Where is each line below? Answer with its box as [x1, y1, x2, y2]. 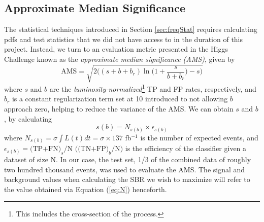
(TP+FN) [30, 145, 61, 153]
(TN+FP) [78, 145, 109, 153]
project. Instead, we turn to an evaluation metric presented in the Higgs [4, 44, 228, 54]
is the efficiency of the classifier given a [125, 143, 247, 154]
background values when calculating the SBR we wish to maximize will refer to [4, 174, 250, 184]
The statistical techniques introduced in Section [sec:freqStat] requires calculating [4, 24, 257, 34]
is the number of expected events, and [140, 132, 258, 142]
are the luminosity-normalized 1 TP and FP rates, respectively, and [49, 82, 256, 94]
